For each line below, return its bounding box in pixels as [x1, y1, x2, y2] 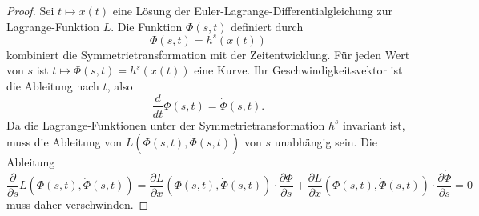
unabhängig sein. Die [274, 134, 377, 150]
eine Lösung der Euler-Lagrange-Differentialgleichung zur [112, 2, 392, 18]
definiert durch [231, 18, 304, 34]
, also [107, 77, 133, 94]
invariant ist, [343, 116, 405, 133]
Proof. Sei [6, 2, 54, 18]
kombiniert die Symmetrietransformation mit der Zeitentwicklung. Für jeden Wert [6, 46, 410, 62]
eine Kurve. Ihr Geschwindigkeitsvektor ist [194, 62, 403, 78]
